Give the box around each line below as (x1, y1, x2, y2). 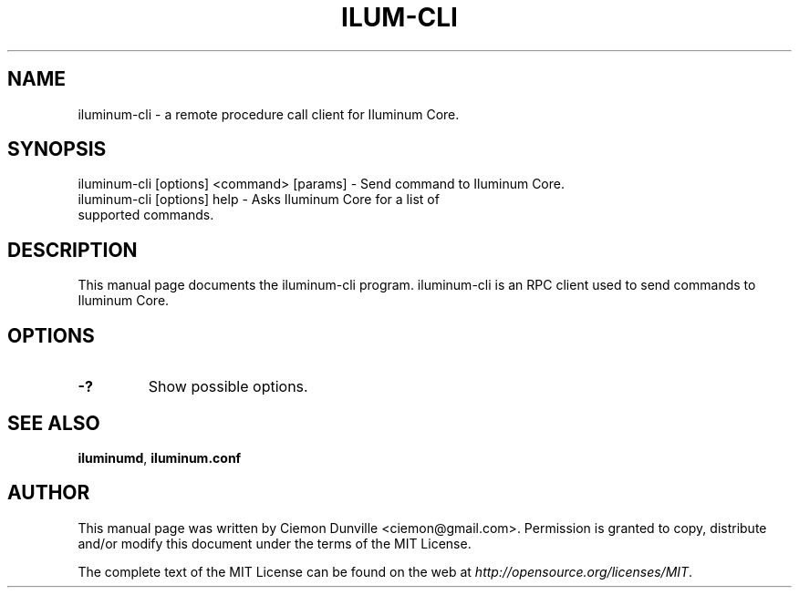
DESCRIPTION (7, 238, 138, 262)
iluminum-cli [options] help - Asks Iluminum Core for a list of (78, 191, 440, 208)
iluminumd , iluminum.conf (78, 449, 242, 466)
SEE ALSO (7, 411, 100, 435)
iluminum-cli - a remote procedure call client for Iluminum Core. (78, 106, 460, 122)
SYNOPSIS (7, 138, 107, 161)
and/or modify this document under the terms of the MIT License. (78, 535, 472, 551)
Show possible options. (148, 377, 308, 396)
